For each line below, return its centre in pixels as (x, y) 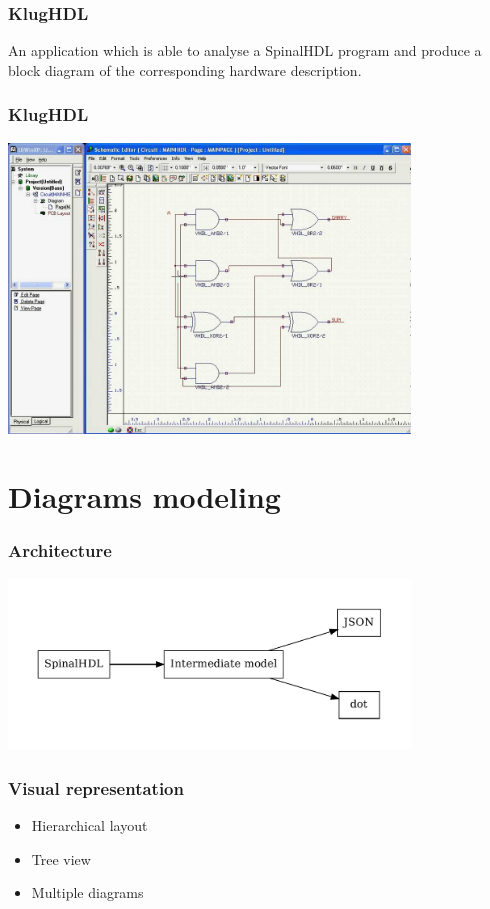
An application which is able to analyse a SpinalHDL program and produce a (245, 50)
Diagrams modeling (144, 496)
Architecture (60, 550)
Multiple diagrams (87, 892)
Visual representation (96, 787)
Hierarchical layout (89, 824)
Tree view (61, 858)
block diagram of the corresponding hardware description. (185, 69)
